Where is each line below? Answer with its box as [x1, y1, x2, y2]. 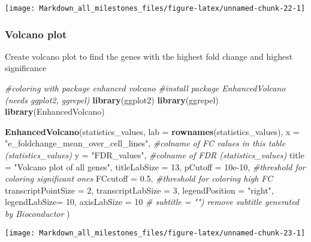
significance [5, 62, 47, 74]
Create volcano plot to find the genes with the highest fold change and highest [5, 50, 293, 62]
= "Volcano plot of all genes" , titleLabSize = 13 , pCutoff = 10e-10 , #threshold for [5, 160, 306, 173]
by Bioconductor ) [5, 207, 70, 219]
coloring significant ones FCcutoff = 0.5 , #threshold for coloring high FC [5, 172, 273, 185]
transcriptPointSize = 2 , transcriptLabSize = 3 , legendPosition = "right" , [5, 183, 274, 196]
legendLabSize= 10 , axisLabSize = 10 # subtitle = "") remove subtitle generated [5, 195, 300, 208]
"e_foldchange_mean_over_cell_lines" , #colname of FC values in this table [5, 137, 286, 149]
